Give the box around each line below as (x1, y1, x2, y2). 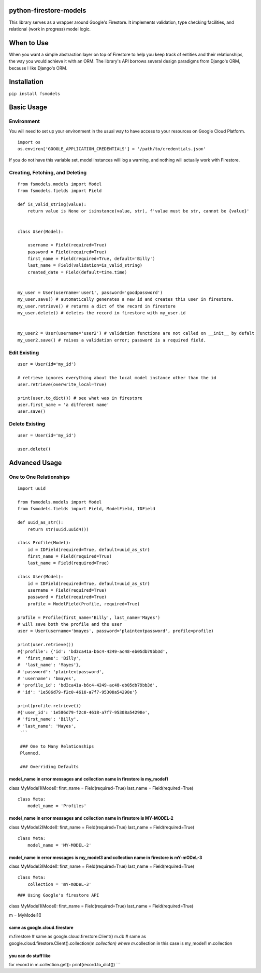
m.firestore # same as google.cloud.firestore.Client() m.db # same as (9, 934, 146, 940)
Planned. (20, 750, 41, 756)
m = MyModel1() (9, 912, 42, 918)
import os (17, 140, 41, 145)
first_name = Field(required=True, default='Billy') (27, 256, 156, 261)
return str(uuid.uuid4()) (27, 526, 89, 532)
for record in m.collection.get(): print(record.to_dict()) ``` (9, 962, 121, 968)
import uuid (17, 486, 46, 491)
